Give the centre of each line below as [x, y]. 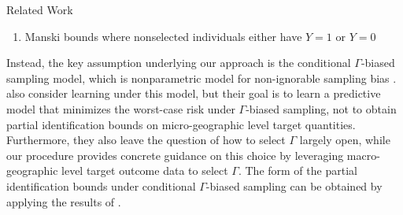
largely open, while [345, 140]
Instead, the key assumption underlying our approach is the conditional [179, 63]
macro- [363, 155]
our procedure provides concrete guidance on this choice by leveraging [175, 155]
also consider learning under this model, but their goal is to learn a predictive [194, 93]
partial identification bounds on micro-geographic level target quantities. [181, 124]
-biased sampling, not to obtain [321, 108]
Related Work [40, 9]
